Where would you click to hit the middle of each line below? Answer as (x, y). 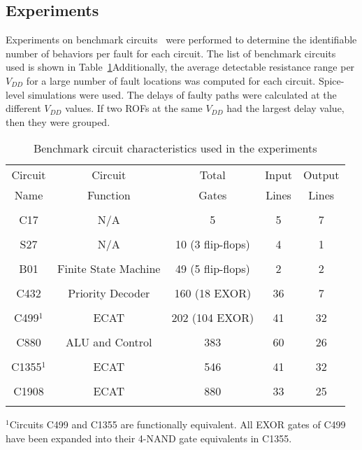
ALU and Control (109, 342)
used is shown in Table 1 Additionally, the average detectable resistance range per (180, 67)
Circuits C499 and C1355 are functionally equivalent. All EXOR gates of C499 (178, 424)
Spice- (331, 80)
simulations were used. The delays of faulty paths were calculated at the (182, 94)
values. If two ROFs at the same (134, 108)
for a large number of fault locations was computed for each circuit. (171, 80)
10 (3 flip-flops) (212, 244)
